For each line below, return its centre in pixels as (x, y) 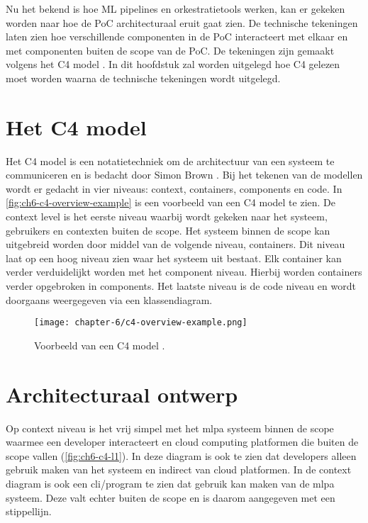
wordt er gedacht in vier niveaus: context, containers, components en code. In (174, 188)
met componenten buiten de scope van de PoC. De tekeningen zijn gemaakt (170, 50)
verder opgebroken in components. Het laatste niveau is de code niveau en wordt (181, 286)
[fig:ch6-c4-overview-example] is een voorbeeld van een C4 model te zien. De (171, 202)
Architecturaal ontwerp (122, 394)
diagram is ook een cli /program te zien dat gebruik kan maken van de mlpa (170, 483)
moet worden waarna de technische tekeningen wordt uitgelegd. (143, 78)
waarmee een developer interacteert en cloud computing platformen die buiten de (182, 442)
